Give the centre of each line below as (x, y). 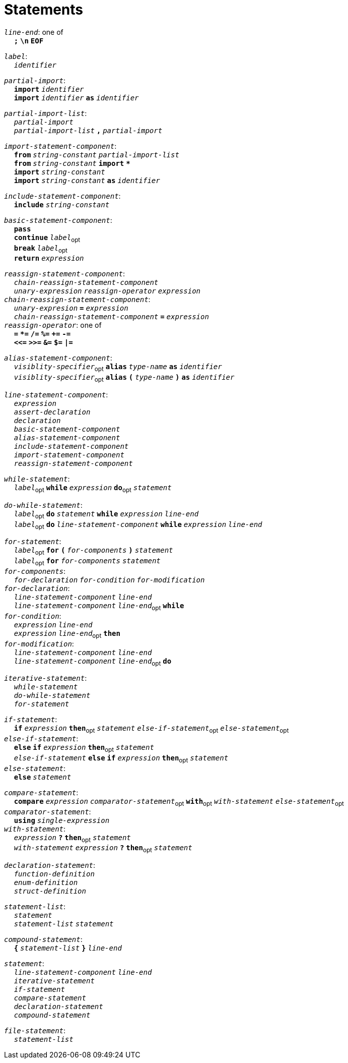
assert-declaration (52, 412)
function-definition (54, 874)
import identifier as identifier (76, 98)
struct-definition (50, 891)
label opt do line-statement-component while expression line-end (138, 525)
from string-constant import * (72, 163)
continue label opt (47, 238)
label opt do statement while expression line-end (106, 515)
